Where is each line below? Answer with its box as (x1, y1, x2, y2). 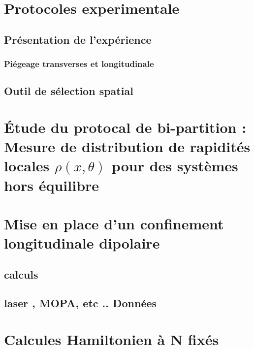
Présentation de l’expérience (4, 32, 152, 47)
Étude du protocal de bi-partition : (4, 117, 247, 137)
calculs (4, 266, 38, 282)
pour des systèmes (111, 156, 238, 176)
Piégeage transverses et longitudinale (4, 58, 154, 70)
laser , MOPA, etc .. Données (4, 295, 157, 311)
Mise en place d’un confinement (4, 213, 224, 233)
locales (4, 156, 50, 176)
